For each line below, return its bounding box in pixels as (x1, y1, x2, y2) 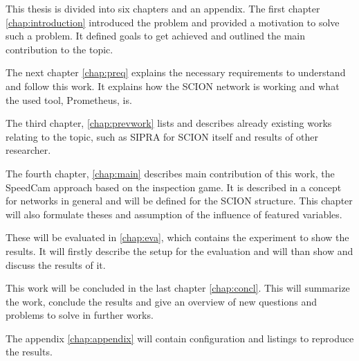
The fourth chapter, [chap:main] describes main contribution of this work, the (6, 166, 335, 180)
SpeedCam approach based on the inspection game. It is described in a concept (6, 179, 342, 194)
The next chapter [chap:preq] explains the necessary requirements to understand (6, 65, 346, 80)
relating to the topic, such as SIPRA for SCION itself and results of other (6, 129, 319, 143)
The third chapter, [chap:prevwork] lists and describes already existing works (6, 116, 332, 130)
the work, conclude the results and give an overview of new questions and (6, 294, 317, 308)
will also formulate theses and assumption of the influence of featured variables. (6, 206, 342, 221)
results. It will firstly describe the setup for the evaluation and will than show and (6, 243, 353, 258)
